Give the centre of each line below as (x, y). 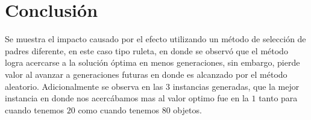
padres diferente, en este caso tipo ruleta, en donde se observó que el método (146, 50)
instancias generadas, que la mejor (236, 86)
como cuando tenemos (119, 109)
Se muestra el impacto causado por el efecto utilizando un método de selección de (155, 39)
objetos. (187, 109)
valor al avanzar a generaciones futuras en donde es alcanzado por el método (146, 74)
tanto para (278, 98)
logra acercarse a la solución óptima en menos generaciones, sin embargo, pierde (152, 62)
